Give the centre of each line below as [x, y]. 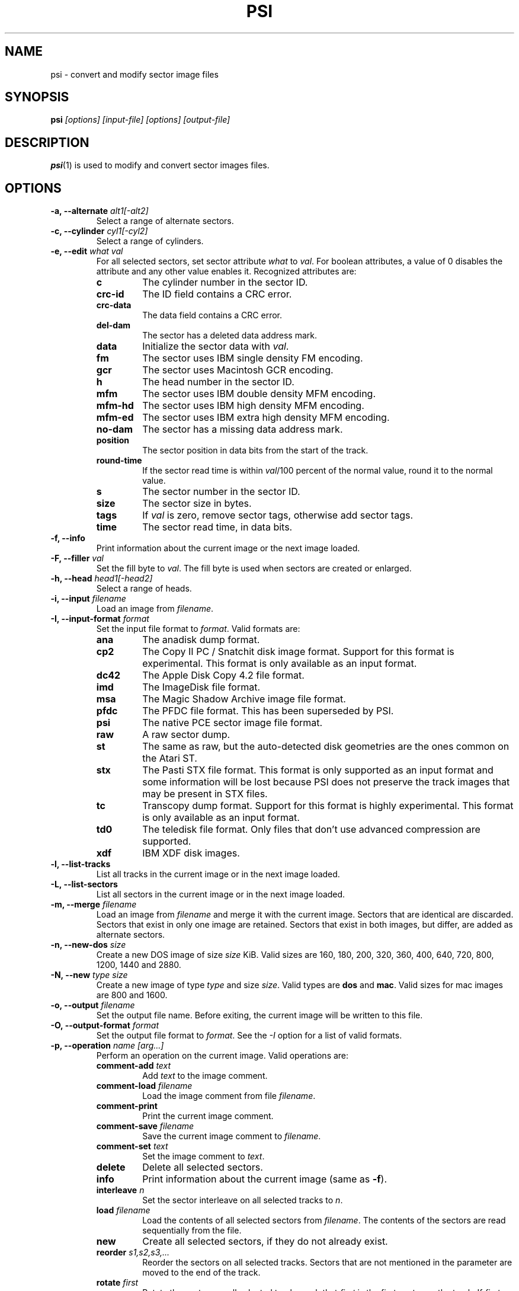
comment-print [127, 1106]
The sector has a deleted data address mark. [230, 335]
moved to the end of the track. [201, 1273]
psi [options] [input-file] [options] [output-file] [140, 120]
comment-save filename [145, 1126]
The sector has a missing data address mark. [243, 429]
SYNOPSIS [37, 97]
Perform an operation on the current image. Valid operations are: [222, 1056]
